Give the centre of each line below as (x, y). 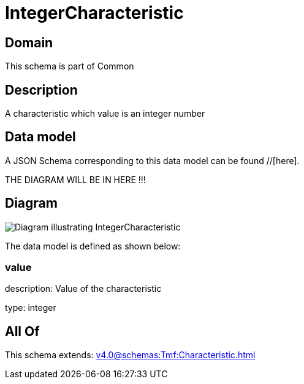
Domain (29, 42)
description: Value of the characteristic (83, 289)
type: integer (31, 308)
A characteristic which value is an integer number (105, 114)
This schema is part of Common (70, 66)
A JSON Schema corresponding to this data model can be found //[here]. (152, 160)
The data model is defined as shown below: (93, 246)
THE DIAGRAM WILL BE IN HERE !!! (75, 179)
